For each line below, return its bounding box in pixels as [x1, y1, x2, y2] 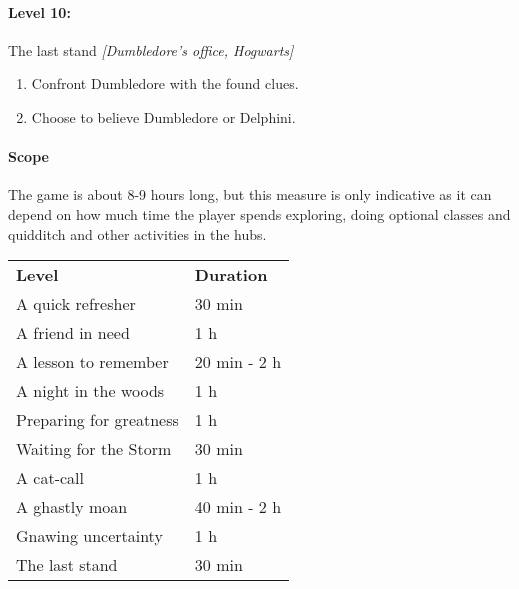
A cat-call [16, 466, 84, 490]
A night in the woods [16, 379, 165, 403]
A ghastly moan [16, 495, 128, 519]
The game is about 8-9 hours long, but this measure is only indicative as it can [8, 184, 492, 205]
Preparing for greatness [16, 408, 179, 432]
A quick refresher [16, 292, 136, 316]
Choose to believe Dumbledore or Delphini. [31, 106, 296, 127]
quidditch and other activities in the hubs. [8, 223, 267, 244]
